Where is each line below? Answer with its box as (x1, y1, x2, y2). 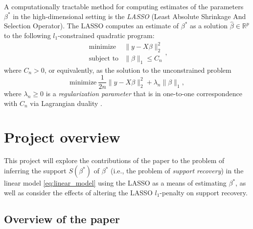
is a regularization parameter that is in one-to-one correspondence (46, 88, 242, 99)
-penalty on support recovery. (160, 187, 248, 197)
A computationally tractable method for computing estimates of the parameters (4, 1, 244, 11)
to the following (4, 30, 51, 40)
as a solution (189, 21, 228, 31)
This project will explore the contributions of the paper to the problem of (4, 155, 225, 165)
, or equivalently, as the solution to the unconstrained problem (44, 64, 231, 75)
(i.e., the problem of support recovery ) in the (111, 166, 244, 176)
